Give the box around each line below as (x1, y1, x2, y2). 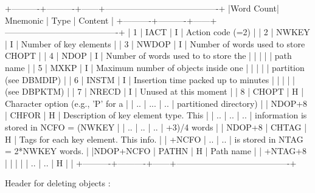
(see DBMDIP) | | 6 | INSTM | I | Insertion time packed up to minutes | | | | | (5, 73, 295, 86)
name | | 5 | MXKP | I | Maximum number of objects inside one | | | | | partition (5, 61, 305, 73)
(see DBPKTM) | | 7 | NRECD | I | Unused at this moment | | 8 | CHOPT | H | (5, 85, 304, 98)
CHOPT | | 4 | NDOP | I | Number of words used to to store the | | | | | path (5, 49, 292, 62)
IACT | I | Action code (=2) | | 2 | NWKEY (145, 25, 310, 38)
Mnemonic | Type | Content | (5, 13, 114, 26)
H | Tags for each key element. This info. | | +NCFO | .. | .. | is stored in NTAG (5, 132, 303, 145)
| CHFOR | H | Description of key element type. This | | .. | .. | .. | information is (5, 109, 307, 121)
